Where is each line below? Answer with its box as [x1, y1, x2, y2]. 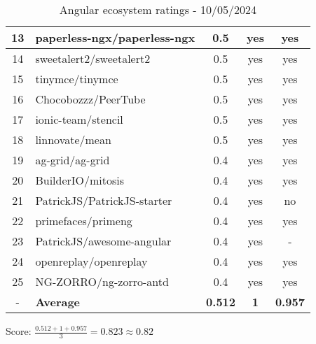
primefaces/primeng [35, 213, 132, 229]
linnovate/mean [35, 131, 111, 148]
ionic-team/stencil [35, 111, 123, 127]
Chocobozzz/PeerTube [35, 91, 146, 107]
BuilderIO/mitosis [35, 172, 125, 188]
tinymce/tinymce [35, 71, 118, 87]
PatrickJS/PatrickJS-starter [35, 192, 172, 208]
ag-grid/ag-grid [35, 152, 110, 168]
